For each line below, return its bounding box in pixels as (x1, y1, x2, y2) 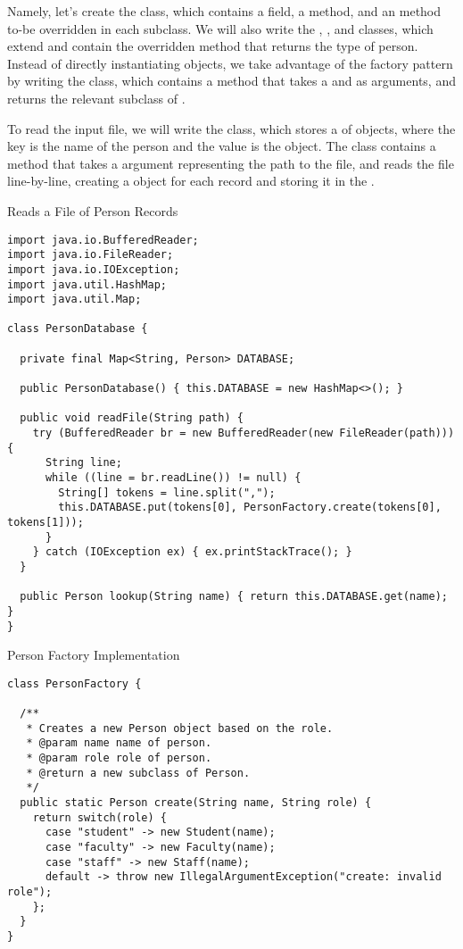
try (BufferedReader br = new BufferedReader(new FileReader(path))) (32, 427, 455, 440)
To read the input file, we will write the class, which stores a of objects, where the (7, 119, 456, 137)
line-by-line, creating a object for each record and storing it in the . (7, 171, 375, 190)
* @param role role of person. (26, 752, 212, 765)
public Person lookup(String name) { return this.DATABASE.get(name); (20, 590, 448, 604)
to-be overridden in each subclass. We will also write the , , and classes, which (7, 19, 434, 37)
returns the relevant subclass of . (7, 88, 186, 107)
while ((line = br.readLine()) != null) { (45, 471, 302, 485)
